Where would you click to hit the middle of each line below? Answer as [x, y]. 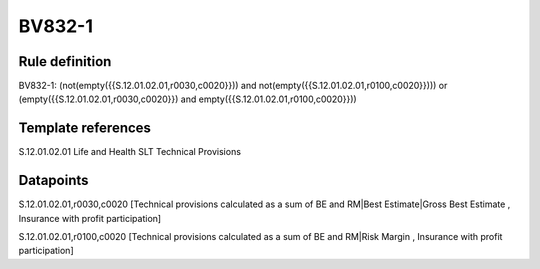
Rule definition [65, 61]
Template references [85, 128]
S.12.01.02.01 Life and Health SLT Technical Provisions [130, 152]
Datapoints [53, 180]
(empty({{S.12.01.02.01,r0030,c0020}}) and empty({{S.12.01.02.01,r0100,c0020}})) [187, 99]
